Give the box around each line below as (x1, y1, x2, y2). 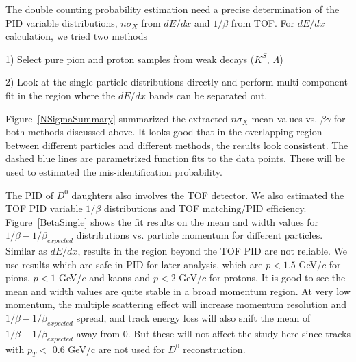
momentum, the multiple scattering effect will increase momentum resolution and (5, 297, 347, 311)
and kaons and (89, 270, 151, 285)
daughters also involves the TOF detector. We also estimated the (71, 188, 344, 202)
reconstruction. (183, 341, 246, 356)
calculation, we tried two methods (5, 29, 147, 43)
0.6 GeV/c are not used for (52, 341, 165, 356)
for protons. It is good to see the (209, 270, 346, 285)
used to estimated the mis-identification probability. (5, 164, 222, 179)
